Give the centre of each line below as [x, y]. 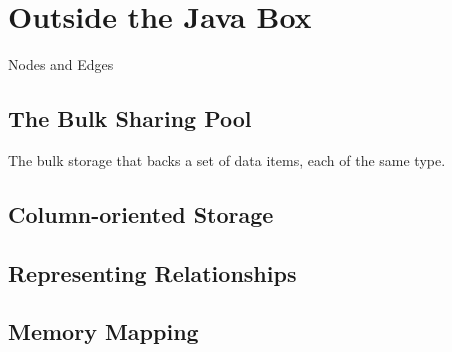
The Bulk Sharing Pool [130, 118]
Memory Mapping [103, 331]
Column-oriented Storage [141, 213]
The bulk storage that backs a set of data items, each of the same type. [227, 159]
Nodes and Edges [61, 64]
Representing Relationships [152, 272]
